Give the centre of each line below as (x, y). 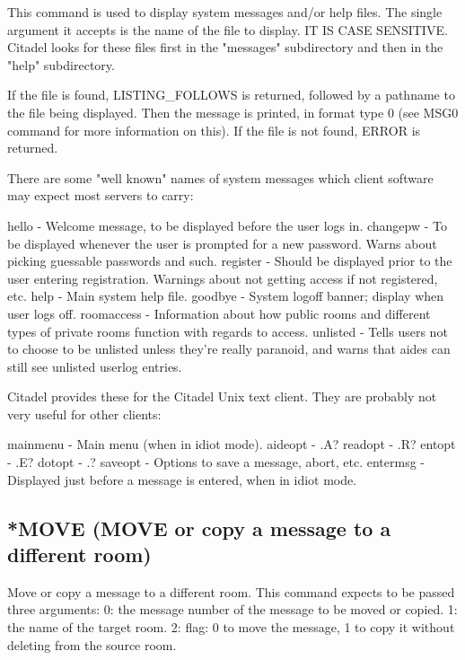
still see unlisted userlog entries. (95, 366)
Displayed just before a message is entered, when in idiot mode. (182, 479)
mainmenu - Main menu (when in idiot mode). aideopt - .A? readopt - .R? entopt (232, 444)
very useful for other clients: (84, 414)
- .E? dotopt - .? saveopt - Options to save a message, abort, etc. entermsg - (216, 462)
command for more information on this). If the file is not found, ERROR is (214, 130)
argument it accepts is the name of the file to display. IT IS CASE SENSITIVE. (228, 29)
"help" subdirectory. (61, 64)
